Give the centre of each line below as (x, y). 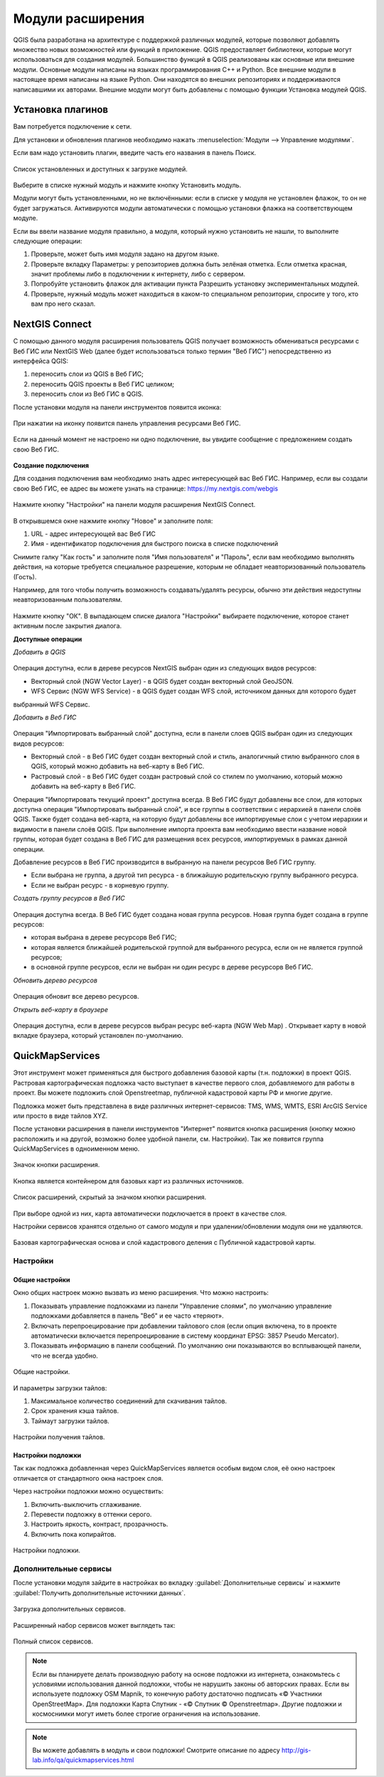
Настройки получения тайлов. (59, 1437)
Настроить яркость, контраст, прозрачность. (100, 1524)
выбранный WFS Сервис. (52, 704)
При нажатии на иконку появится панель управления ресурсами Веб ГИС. (127, 423)
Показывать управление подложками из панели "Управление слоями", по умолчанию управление (181, 1306)
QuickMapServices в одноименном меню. (76, 1149)
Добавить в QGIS (39, 652)
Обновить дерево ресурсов (55, 980)
